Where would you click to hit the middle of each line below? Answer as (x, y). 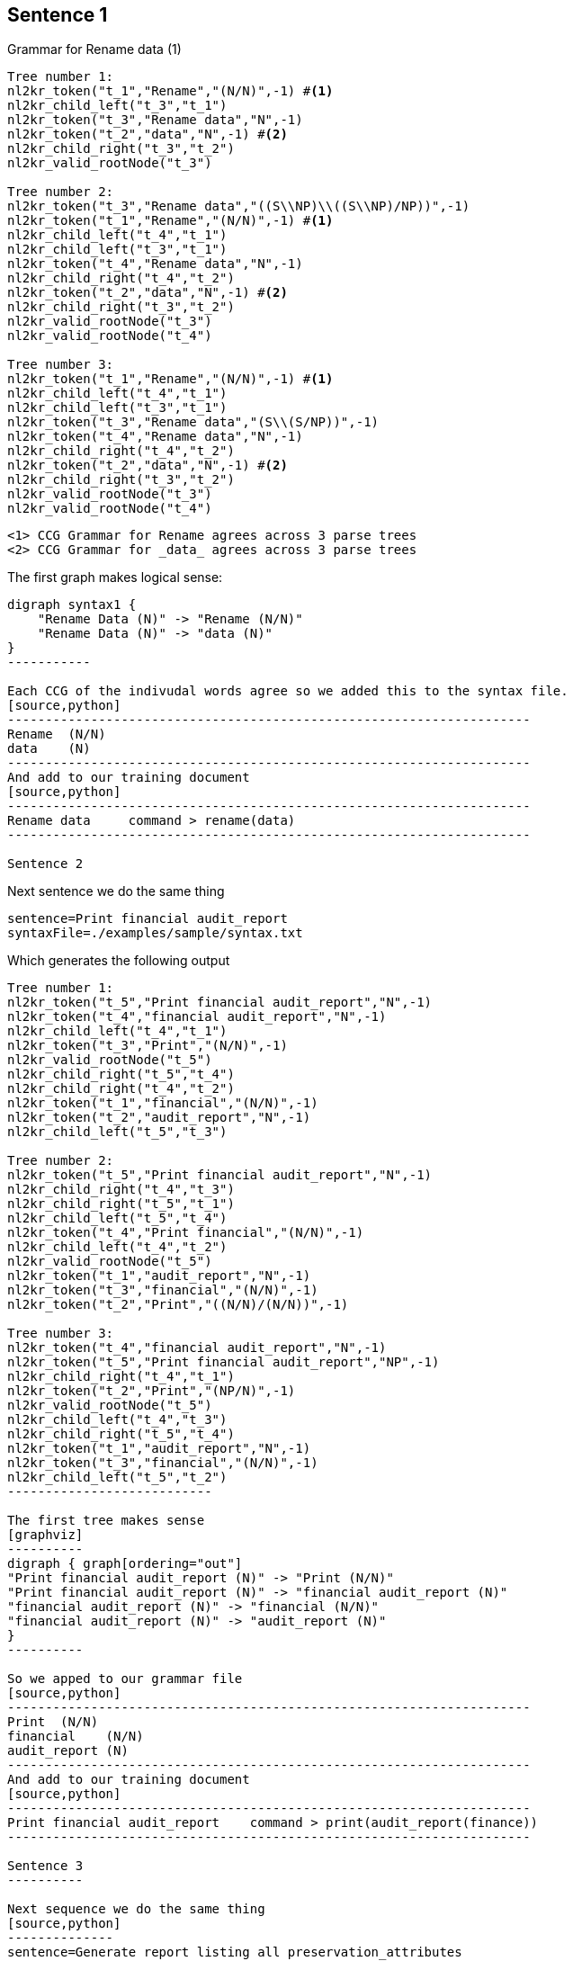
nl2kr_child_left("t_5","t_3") (117, 1132)
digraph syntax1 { (72, 605)
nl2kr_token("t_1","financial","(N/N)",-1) (163, 1103)
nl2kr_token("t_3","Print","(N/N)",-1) (148, 1046)
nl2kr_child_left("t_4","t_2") (117, 1247)
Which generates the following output (119, 961)
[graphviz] (45, 1535)
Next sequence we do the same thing (136, 1909)
